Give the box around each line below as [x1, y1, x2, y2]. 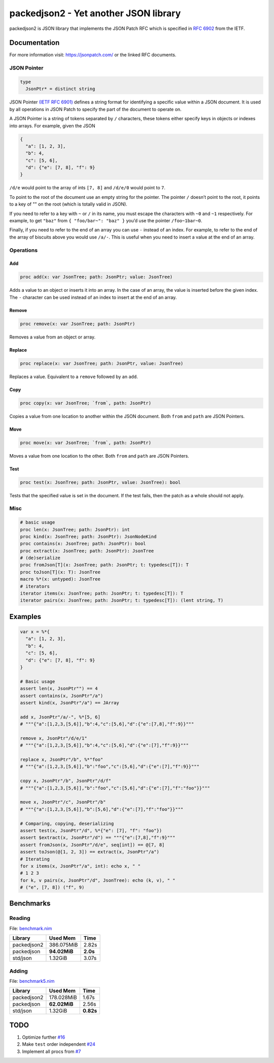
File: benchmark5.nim [9, 978, 55, 984]
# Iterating [20, 856, 50, 862]
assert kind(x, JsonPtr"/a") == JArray [20, 700, 119, 705]
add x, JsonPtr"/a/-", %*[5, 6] [20, 714, 101, 720]
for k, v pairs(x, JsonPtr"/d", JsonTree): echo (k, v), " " [20, 877, 176, 883]
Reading [9, 915, 30, 922]
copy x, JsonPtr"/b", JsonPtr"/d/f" [20, 778, 112, 784]
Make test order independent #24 [22, 1041, 96, 1047]
